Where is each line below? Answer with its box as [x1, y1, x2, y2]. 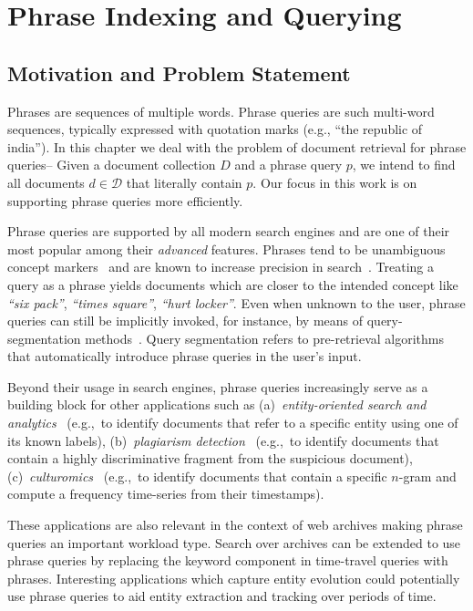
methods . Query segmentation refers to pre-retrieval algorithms [85, 328, 444, 347]
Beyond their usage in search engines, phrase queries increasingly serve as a [7, 377, 428, 396]
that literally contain [126, 172, 242, 192]
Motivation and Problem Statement [7, 58, 351, 87]
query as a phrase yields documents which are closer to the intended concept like [7, 274, 458, 294]
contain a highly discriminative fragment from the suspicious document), [7, 449, 413, 468]
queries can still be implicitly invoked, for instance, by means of [7, 311, 364, 330]
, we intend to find [352, 155, 456, 174]
